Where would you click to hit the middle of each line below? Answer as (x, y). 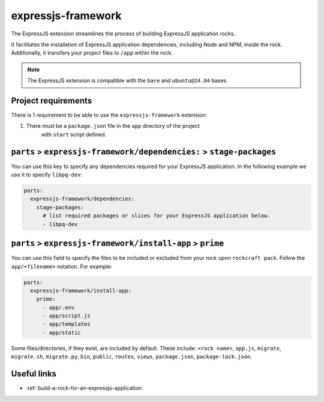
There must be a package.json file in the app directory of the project (113, 126)
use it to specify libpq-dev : (46, 175)
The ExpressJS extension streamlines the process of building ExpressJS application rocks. (123, 34)
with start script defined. (74, 134)
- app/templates (67, 324)
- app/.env (59, 307)
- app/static (62, 332)
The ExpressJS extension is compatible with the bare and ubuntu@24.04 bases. (127, 80)
